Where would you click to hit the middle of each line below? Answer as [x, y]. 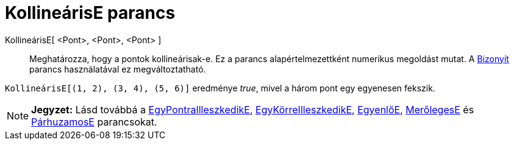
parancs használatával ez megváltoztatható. [118, 69]
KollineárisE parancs [90, 13]
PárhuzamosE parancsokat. [94, 122]
